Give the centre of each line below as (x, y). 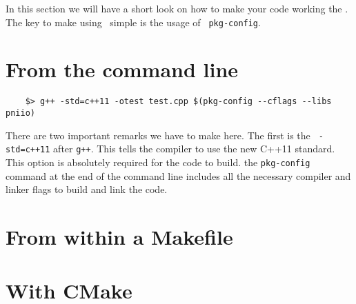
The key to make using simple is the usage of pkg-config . (133, 22)
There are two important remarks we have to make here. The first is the (158, 135)
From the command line (122, 69)
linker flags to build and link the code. (87, 189)
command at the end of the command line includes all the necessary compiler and (178, 175)
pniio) (20, 113)
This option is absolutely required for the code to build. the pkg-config (158, 162)
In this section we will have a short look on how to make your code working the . (177, 8)
